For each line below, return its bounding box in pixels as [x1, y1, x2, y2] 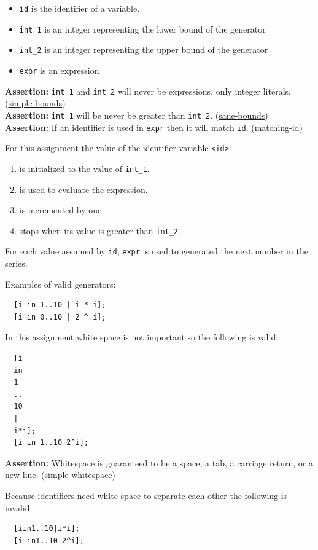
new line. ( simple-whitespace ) [5, 468, 115, 481]
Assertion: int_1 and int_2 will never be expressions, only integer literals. [5, 84, 291, 97]
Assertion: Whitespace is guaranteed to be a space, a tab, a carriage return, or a [5, 456, 314, 469]
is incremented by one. [19, 203, 104, 216]
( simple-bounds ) [5, 96, 66, 109]
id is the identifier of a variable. [19, 2, 140, 14]
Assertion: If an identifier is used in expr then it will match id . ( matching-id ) [5, 120, 303, 133]
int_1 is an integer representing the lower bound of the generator [19, 22, 266, 35]
